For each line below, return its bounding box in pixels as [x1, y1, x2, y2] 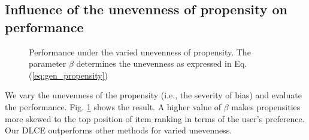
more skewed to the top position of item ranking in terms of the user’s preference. [5, 112, 305, 125]
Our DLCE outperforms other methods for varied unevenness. [5, 124, 232, 136]
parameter [29, 57, 66, 70]
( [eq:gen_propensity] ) [29, 69, 108, 81]
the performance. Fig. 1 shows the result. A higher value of [5, 100, 222, 113]
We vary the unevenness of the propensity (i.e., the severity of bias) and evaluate [5, 89, 302, 101]
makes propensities [231, 100, 301, 113]
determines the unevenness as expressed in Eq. [76, 57, 247, 70]
